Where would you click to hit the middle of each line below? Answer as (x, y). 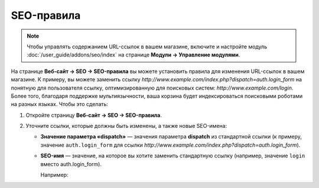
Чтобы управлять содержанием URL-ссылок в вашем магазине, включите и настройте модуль (147, 47)
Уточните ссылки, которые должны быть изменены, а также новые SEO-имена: (126, 126)
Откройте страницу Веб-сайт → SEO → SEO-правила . (94, 115)
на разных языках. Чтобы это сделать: (60, 104)
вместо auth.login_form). (71, 164)
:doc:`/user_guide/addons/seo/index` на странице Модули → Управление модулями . (134, 55)
